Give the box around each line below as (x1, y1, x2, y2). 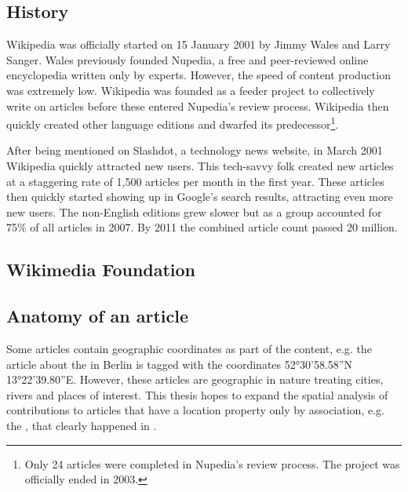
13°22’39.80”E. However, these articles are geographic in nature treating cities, (6, 371, 384, 388)
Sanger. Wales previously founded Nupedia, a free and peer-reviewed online (6, 51, 369, 67)
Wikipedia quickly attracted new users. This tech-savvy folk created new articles (6, 158, 394, 174)
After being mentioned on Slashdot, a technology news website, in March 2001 (6, 142, 383, 159)
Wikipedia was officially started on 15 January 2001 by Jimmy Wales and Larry (6, 36, 391, 53)
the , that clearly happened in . (6, 417, 157, 433)
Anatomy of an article (6, 304, 189, 328)
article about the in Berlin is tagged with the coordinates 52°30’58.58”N (6, 355, 352, 372)
